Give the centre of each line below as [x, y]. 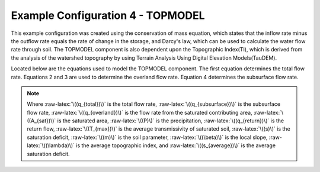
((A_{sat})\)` [41, 121]
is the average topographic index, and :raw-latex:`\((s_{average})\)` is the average [176, 145]
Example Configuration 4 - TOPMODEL [108, 15]
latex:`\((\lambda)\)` [51, 145]
